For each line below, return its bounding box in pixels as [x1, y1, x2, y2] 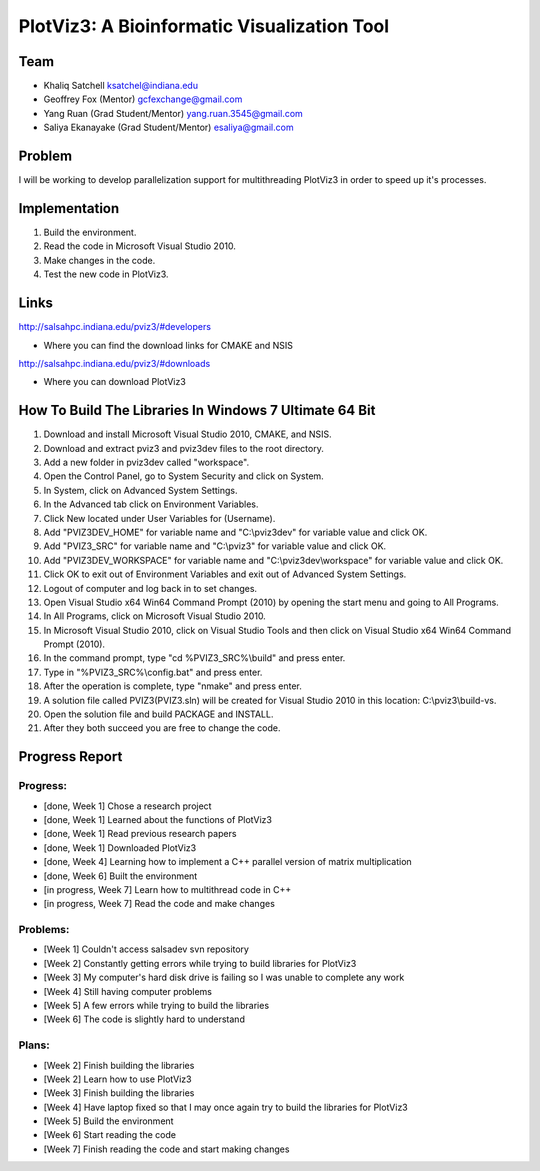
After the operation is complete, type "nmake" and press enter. [43, 680, 302, 692]
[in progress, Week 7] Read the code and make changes [43, 898, 275, 910]
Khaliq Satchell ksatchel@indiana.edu [43, 80, 199, 92]
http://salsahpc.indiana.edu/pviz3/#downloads [18, 357, 211, 369]
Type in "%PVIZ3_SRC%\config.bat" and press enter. [43, 666, 263, 678]
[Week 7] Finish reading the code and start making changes [43, 1143, 290, 1155]
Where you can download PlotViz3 [43, 376, 187, 388]
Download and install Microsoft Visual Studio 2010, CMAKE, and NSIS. [43, 428, 332, 440]
